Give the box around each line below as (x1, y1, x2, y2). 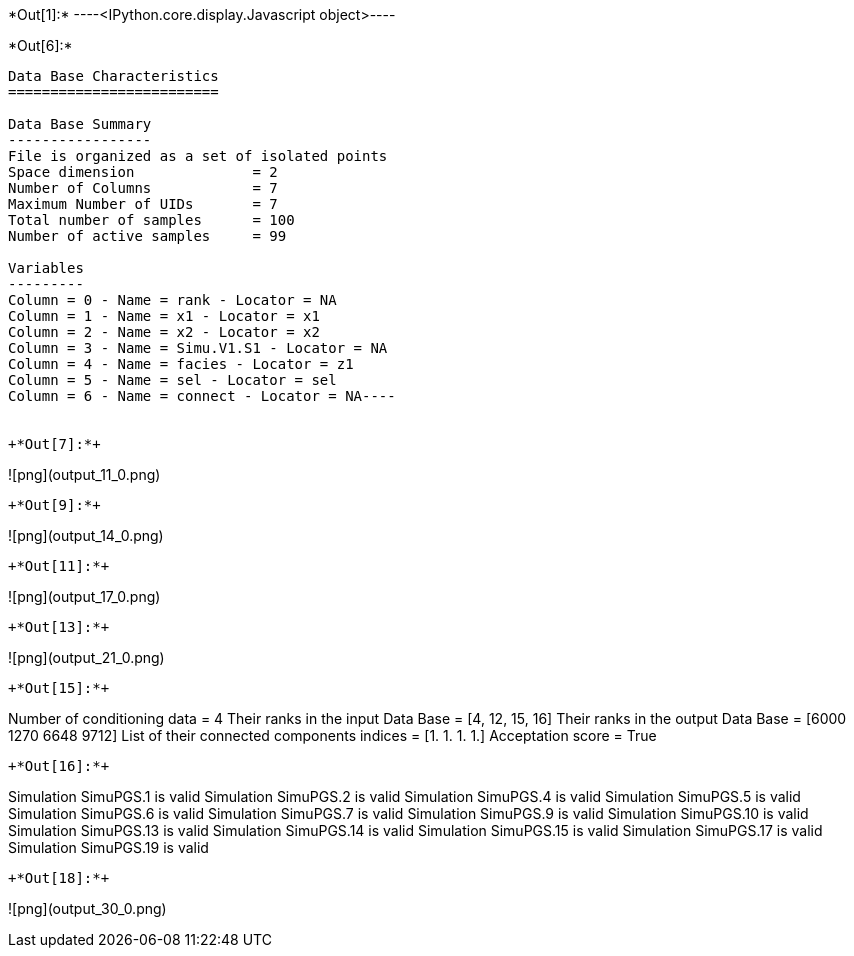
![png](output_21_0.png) (8, 649, 165, 666)
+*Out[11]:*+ (8, 558, 110, 574)
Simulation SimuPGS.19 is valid (8, 839, 209, 856)
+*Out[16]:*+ (8, 758, 110, 774)
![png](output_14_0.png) (8, 527, 164, 544)
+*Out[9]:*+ (8, 497, 101, 513)
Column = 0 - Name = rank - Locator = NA (8, 292, 337, 308)
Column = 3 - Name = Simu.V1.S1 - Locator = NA (8, 340, 388, 356)
